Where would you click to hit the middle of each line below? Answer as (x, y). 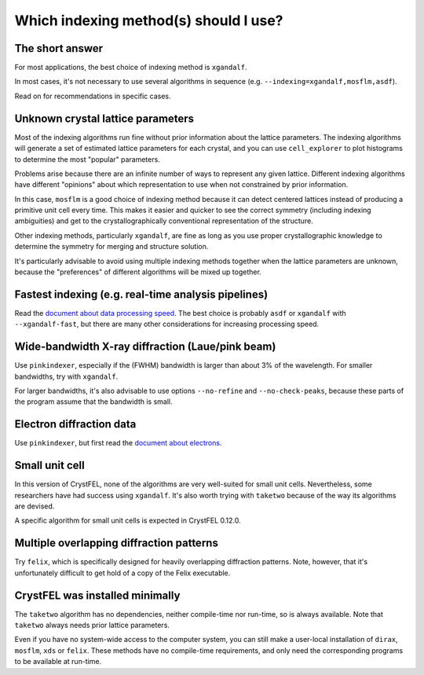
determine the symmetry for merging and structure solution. (111, 247)
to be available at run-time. (58, 662)
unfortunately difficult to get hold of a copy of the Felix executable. (122, 573)
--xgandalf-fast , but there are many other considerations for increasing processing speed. (167, 324)
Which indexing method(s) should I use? (149, 20)
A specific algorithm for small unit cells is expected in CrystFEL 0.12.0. (128, 521)
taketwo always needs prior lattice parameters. (92, 625)
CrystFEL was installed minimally (97, 595)
